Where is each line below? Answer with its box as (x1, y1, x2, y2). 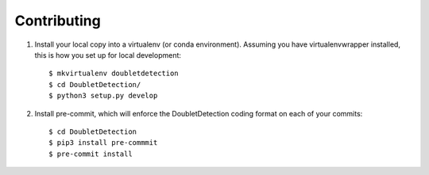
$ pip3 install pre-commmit (48, 139, 158, 147)
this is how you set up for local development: (34, 50, 182, 59)
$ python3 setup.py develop (48, 91, 158, 101)
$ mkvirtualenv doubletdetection (48, 69, 179, 78)
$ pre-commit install (48, 149, 133, 158)
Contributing (14, 12, 101, 29)
